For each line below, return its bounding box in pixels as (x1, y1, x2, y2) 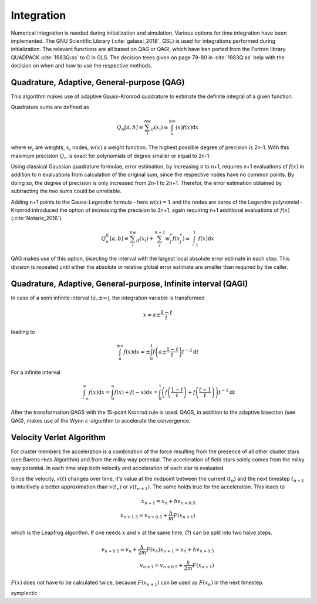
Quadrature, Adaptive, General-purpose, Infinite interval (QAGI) (11, 279, 248, 289)
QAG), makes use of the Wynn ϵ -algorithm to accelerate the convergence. (11, 417, 191, 424)
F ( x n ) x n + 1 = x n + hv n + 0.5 (146, 546, 214, 554)
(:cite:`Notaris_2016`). (11, 215, 63, 222)
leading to (11, 328, 35, 335)
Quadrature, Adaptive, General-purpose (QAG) (11, 77, 185, 87)
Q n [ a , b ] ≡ (116, 124, 144, 132)
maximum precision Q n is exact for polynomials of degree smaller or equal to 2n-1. (11, 152, 211, 161)
